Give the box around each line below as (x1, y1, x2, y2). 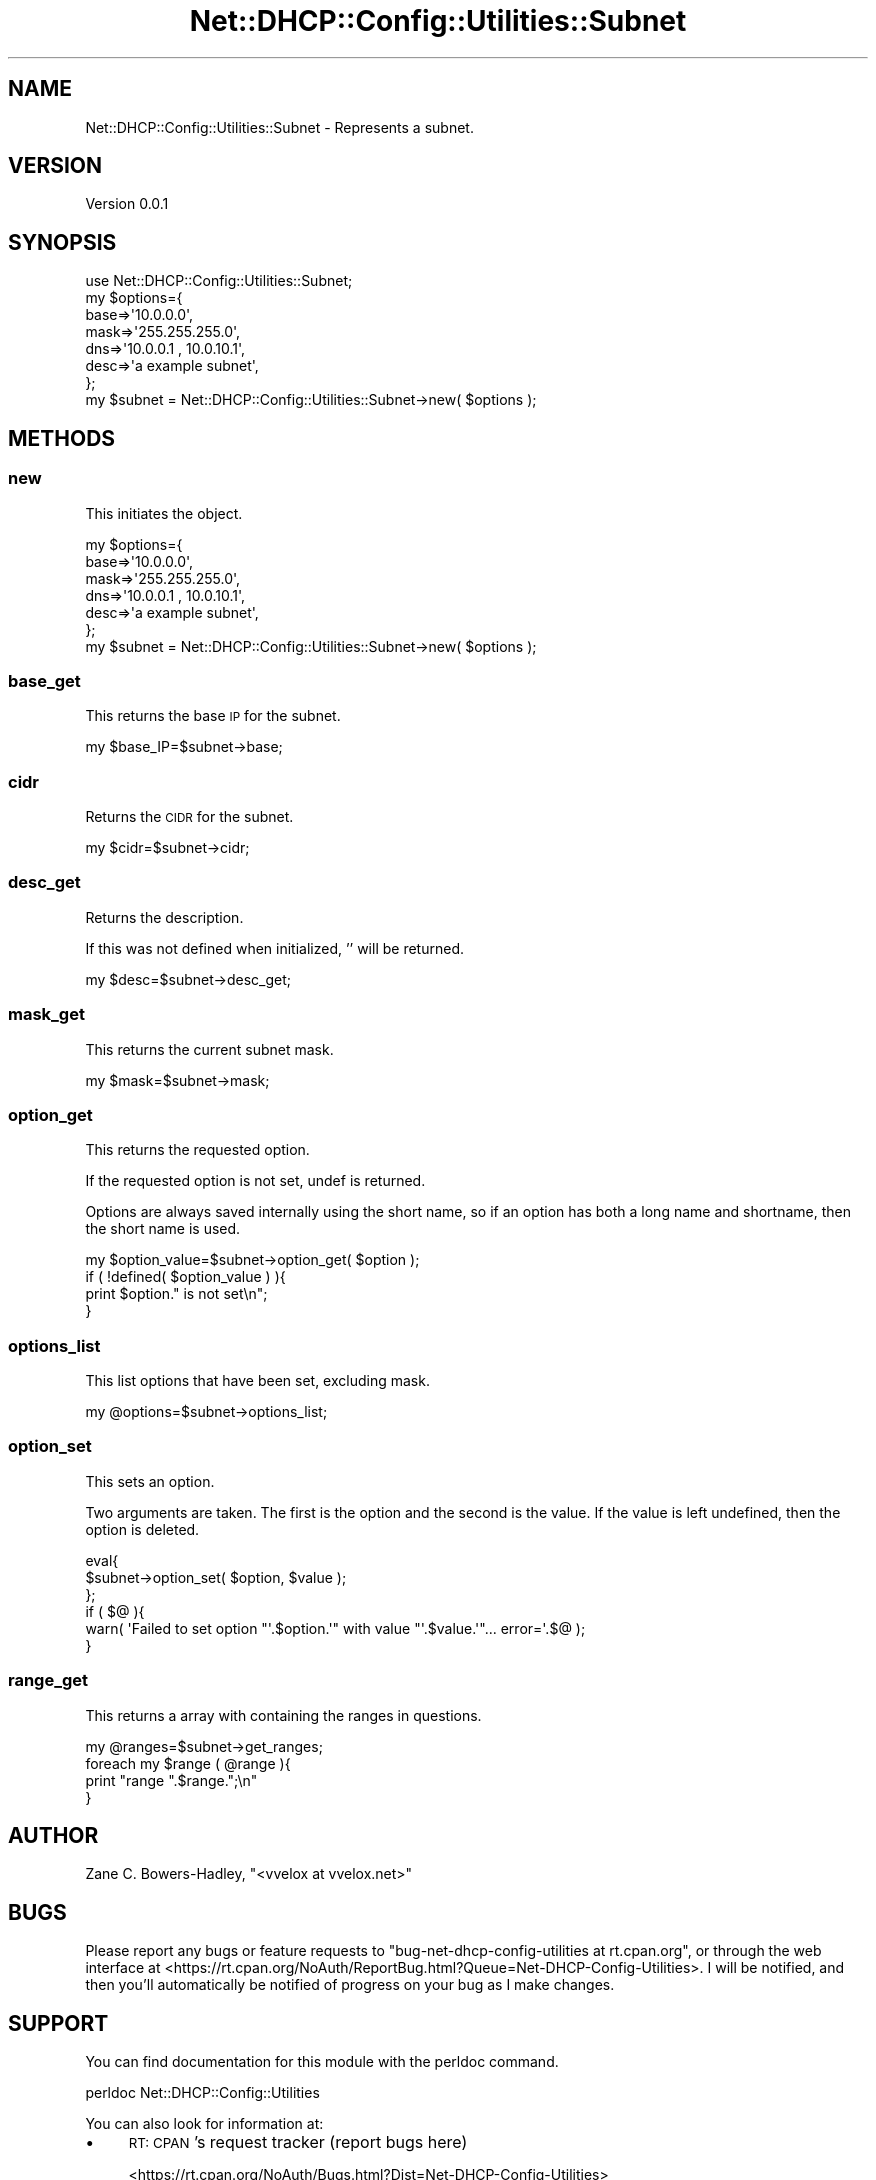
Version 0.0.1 (85, 195, 169, 213)
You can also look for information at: (85, 2115, 324, 2133)
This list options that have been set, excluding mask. (85, 1372, 430, 1389)
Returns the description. (85, 908, 244, 926)
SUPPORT (8, 2010, 109, 2036)
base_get (8, 670, 81, 691)
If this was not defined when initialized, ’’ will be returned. (85, 939, 464, 957)
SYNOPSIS (8, 229, 117, 255)
